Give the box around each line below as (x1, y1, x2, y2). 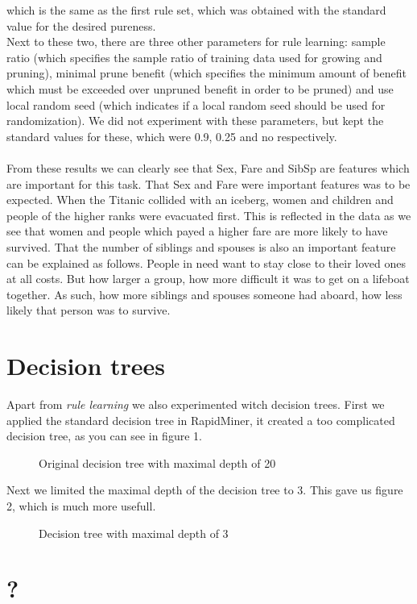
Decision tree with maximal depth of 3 (39, 524, 229, 541)
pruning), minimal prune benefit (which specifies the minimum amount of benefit (6, 65, 407, 81)
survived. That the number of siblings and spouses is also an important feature (6, 238, 396, 255)
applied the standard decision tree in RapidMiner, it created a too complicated (6, 411, 395, 428)
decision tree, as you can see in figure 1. (6, 427, 202, 444)
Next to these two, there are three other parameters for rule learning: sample (6, 33, 386, 50)
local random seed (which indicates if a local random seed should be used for (6, 96, 386, 113)
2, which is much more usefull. (6, 497, 156, 514)
